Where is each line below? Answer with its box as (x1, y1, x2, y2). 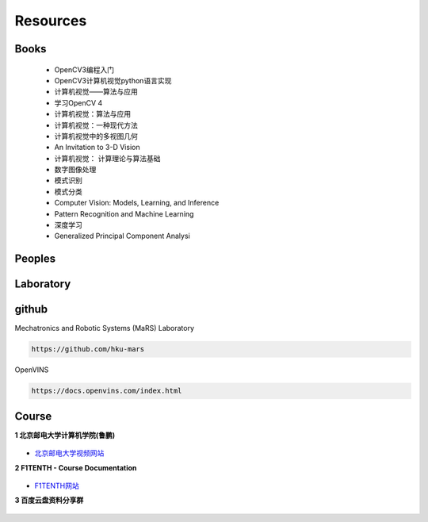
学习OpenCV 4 (54, 98, 103, 107)
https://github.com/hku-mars (31, 345, 145, 354)
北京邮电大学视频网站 (34, 448, 105, 458)
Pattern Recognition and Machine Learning (54, 209, 194, 218)
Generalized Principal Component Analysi (54, 231, 190, 241)
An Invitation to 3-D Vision (54, 143, 140, 152)
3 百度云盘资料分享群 (14, 496, 84, 505)
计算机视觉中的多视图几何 (54, 131, 138, 140)
